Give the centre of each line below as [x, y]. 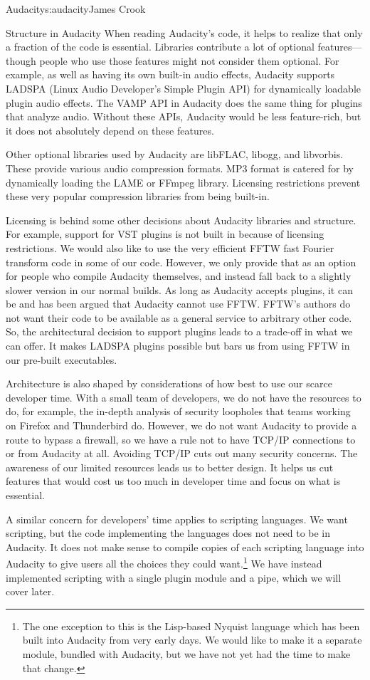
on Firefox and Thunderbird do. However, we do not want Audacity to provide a [181, 425]
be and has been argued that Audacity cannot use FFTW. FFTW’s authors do [178, 304]
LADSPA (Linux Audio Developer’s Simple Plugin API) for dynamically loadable [183, 88]
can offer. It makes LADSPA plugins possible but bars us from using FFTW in [178, 346]
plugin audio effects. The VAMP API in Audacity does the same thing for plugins [184, 102]
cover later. [30, 591]
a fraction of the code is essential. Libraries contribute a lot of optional [160, 47]
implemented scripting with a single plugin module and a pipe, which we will [174, 577]
